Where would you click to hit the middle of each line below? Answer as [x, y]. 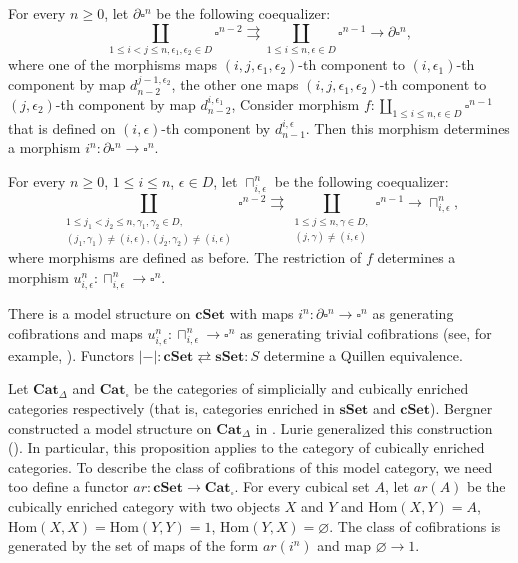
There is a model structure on [99, 313]
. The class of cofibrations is [415, 525]
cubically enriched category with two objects [144, 506]
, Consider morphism [295, 103]
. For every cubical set [302, 486]
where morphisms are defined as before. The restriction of [185, 257]
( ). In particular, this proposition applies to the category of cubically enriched [246, 447]
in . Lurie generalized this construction [374, 427]
